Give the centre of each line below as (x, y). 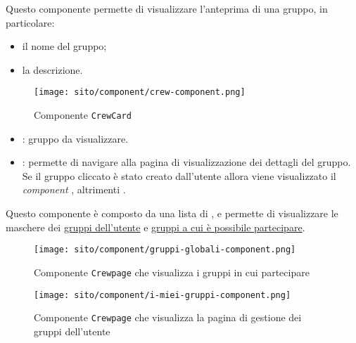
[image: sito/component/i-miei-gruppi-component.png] (163, 295)
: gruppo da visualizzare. (75, 138)
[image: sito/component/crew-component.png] (140, 92)
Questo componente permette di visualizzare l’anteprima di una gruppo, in (167, 8)
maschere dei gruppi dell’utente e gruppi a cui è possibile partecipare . (155, 227)
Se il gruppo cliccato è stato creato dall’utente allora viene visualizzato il (179, 175)
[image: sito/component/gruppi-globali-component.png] (165, 250)
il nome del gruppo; (64, 46)
